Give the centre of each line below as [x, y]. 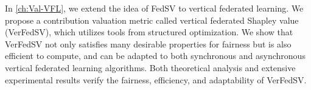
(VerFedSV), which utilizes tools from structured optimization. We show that [149, 32]
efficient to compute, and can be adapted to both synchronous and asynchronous [155, 56]
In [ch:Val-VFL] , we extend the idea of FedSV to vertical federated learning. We [154, 8]
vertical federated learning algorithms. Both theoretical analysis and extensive [150, 67]
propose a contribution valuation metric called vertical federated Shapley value [152, 20]
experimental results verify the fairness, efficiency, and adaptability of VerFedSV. [156, 79]
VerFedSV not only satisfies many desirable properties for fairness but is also [148, 43]
